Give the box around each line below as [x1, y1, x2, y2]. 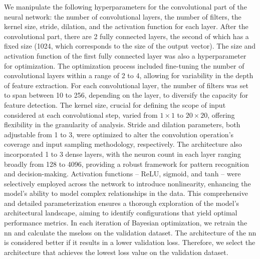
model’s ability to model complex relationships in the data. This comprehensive [4, 188, 248, 198]
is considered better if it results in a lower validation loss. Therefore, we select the [4, 237, 255, 247]
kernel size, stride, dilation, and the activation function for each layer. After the [4, 21, 248, 32]
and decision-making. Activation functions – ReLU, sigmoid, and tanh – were [4, 168, 241, 179]
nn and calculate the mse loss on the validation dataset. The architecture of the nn [4, 227, 256, 237]
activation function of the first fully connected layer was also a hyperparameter [4, 50, 246, 61]
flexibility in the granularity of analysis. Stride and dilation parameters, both [4, 119, 240, 130]
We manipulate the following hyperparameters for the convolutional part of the [4, 2, 247, 12]
